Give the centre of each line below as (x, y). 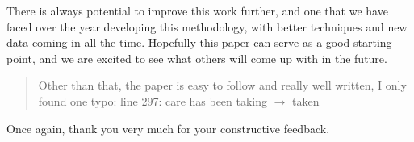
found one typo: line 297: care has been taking (153, 100)
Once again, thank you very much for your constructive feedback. (168, 128)
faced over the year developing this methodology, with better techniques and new (207, 26)
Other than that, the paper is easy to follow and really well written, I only (222, 85)
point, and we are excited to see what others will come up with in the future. (197, 58)
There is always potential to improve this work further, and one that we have (197, 10)
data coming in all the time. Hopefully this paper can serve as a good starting (199, 42)
